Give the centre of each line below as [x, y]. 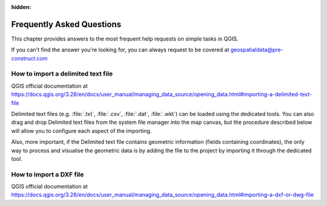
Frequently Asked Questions [66, 24]
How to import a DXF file [48, 174]
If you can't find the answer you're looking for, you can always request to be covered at [120, 50]
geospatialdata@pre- [257, 50]
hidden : [21, 7]
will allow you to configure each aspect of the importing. [81, 130]
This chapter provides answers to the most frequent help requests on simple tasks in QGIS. [125, 39]
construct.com [29, 58]
